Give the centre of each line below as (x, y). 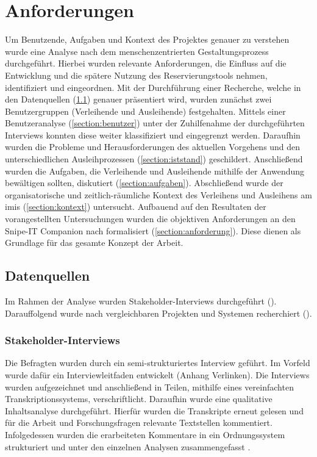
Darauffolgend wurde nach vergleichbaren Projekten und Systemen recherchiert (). (158, 313)
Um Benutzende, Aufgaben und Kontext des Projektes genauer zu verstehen (147, 39)
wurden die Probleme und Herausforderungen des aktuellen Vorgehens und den (153, 147)
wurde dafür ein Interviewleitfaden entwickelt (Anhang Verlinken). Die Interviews (157, 375)
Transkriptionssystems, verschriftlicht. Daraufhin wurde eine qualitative (139, 399)
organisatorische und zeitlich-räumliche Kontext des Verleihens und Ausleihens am (158, 194)
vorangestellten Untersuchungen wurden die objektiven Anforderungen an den (150, 219)
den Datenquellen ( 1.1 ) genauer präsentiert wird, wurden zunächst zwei (138, 99)
